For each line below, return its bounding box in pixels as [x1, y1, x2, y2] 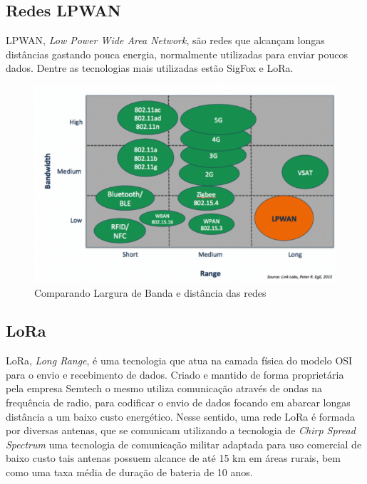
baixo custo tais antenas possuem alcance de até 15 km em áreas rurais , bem [6, 451, 341, 465]
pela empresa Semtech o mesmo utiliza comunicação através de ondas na [6, 381, 323, 396]
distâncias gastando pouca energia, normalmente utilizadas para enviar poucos [6, 46, 348, 61]
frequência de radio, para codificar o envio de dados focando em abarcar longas [6, 395, 351, 410]
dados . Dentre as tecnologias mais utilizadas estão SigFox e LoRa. [6, 60, 294, 75]
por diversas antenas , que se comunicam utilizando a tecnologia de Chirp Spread [6, 423, 356, 438]
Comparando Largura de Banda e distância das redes [34, 285, 267, 300]
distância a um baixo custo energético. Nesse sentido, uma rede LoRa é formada [6, 409, 356, 423]
